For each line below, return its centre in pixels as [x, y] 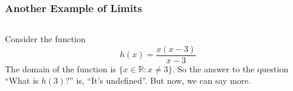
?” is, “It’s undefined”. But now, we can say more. [158, 80]
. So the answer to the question [230, 68]
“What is [22, 80]
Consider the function [45, 39]
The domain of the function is [60, 68]
